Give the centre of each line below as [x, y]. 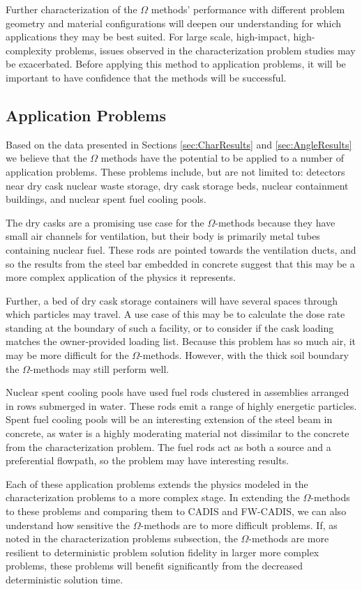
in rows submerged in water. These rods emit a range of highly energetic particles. [181, 405]
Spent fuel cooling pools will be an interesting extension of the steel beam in [169, 419]
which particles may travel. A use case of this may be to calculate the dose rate [175, 314]
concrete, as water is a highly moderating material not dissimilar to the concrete [178, 433]
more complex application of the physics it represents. [121, 277]
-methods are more [289, 538]
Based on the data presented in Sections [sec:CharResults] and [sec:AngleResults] [179, 144]
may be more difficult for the [67, 355]
